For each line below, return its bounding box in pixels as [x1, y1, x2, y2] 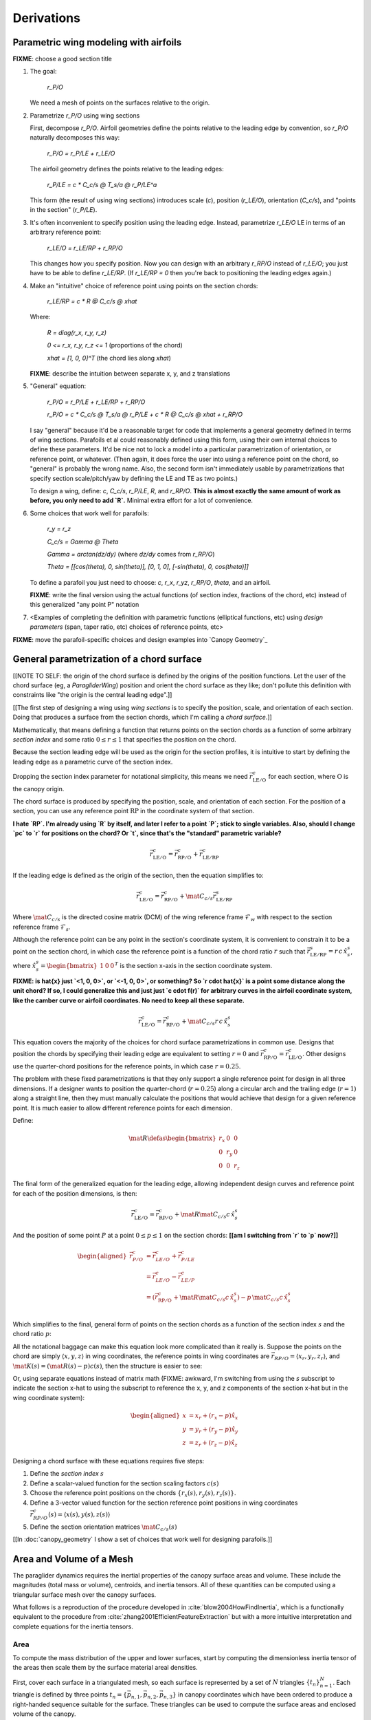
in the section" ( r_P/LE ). [30, 206, 98, 214]
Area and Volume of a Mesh [12, 1553, 134, 1565]
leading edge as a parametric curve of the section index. [12, 757, 173, 766]
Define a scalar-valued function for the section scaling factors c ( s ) [30, 1479, 219, 1487]
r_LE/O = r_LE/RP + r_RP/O [47, 244, 123, 252]
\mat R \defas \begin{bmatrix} [128, 1135, 216, 1142]
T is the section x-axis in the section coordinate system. [114, 960, 273, 969]
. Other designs [302, 1050, 346, 1058]
